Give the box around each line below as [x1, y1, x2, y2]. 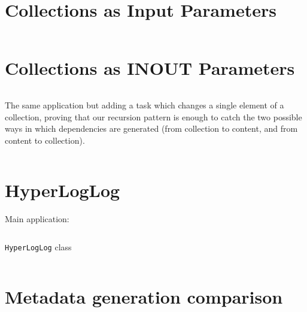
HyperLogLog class [5, 241, 72, 253]
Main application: [5, 212, 69, 225]
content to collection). [5, 134, 85, 147]
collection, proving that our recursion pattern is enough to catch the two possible [5, 110, 302, 123]
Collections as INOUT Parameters [5, 56, 295, 80]
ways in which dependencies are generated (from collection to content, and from [5, 122, 298, 135]
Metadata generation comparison [5, 284, 283, 309]
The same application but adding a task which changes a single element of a [5, 99, 284, 111]
